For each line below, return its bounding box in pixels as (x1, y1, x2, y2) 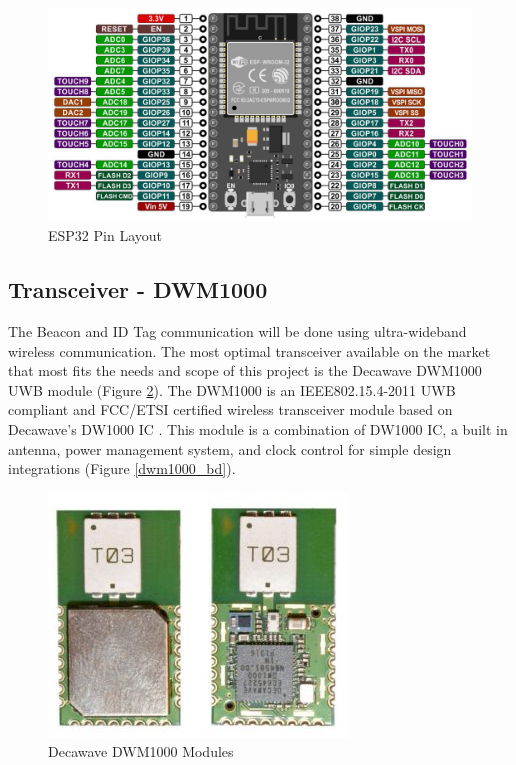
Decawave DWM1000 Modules (48, 741, 234, 762)
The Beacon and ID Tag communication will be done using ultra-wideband (8, 321, 467, 342)
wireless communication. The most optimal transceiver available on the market (8, 340, 491, 361)
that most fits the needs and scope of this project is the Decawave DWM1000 (8, 360, 482, 381)
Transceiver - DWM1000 (8, 274, 268, 305)
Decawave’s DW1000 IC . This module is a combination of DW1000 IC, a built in (8, 419, 508, 440)
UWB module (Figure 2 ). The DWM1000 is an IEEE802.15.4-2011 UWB (8, 379, 456, 400)
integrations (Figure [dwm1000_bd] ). (8, 458, 236, 479)
